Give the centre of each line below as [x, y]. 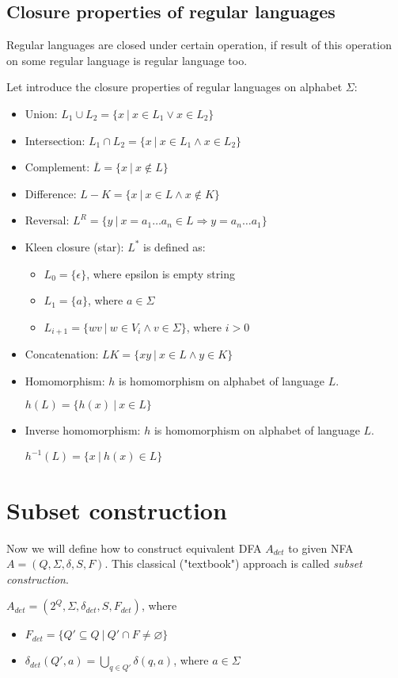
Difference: [51, 193]
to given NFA [321, 548]
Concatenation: [62, 354]
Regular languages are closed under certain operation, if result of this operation [199, 45]
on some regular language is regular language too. [127, 60]
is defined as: [174, 246]
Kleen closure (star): [74, 246]
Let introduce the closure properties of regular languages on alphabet [174, 87]
